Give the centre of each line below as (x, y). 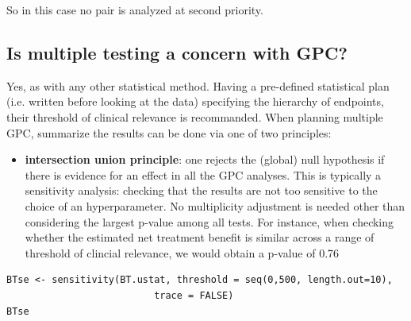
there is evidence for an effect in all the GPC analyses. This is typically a (203, 174)
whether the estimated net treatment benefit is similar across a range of (200, 237)
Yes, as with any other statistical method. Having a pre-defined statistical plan (198, 85)
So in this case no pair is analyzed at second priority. (135, 10)
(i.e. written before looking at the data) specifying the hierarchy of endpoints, (195, 101)
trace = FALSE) (194, 295)
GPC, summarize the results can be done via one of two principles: (169, 132)
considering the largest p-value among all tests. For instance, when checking (209, 221)
